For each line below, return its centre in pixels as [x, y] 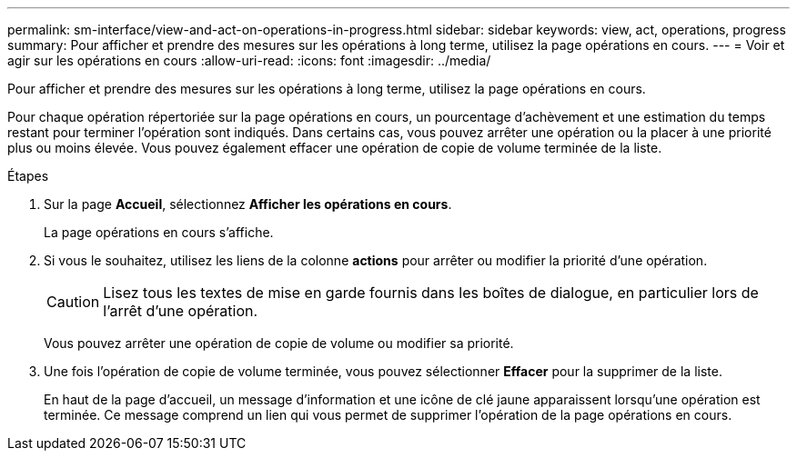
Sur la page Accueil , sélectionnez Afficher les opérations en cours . [248, 204]
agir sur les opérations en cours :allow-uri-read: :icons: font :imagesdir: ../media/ [249, 60]
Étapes [28, 176]
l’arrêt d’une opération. [181, 311]
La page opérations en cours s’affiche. [159, 232]
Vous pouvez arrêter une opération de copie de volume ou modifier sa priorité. [279, 343]
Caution [73, 302]
